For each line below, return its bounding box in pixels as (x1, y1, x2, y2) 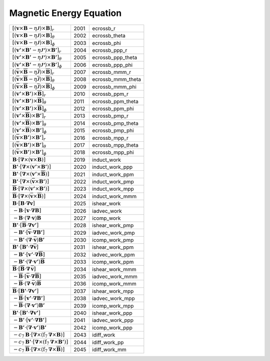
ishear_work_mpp (92, 288, 134, 295)
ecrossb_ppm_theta (92, 98, 138, 105)
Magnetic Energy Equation (9, 7, 122, 18)
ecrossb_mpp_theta (92, 141, 138, 148)
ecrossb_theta (92, 32, 126, 39)
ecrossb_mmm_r (92, 69, 131, 76)
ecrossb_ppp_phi (92, 61, 132, 68)
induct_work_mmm (92, 193, 137, 200)
